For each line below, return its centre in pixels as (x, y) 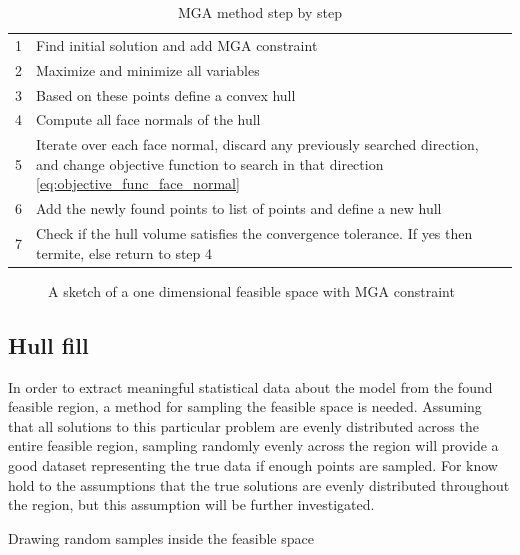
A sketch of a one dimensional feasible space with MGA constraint (251, 290)
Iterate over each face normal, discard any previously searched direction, (257, 144)
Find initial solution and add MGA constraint (177, 44)
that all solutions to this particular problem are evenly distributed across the (243, 425)
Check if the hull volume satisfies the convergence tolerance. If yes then (254, 233)
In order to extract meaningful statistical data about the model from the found (250, 386)
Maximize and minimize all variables (148, 69)
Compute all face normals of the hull (148, 119)
